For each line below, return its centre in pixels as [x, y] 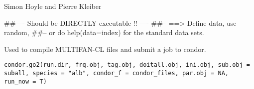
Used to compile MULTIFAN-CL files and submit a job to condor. [105, 49]
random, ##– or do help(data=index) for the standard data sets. [104, 32]
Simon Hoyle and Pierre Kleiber [53, 6]
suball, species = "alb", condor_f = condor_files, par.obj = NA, [117, 73]
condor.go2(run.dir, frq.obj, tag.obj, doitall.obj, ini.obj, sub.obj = [127, 65]
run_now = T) [25, 81]
